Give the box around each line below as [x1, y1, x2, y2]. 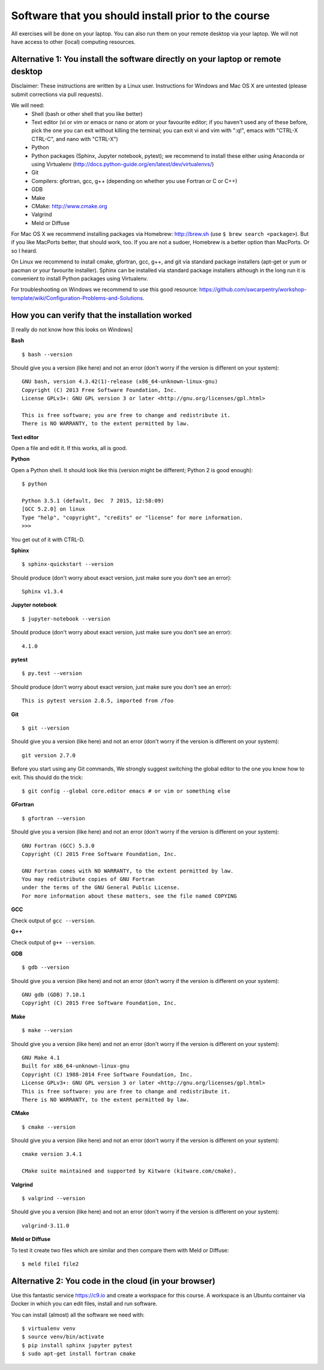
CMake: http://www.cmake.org [31, 202, 107, 209]
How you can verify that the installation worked [11, 310, 192, 320]
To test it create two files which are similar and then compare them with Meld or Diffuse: [11, 1246, 229, 1254]
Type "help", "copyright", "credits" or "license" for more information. [22, 514, 244, 521]
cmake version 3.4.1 [22, 1151, 82, 1158]
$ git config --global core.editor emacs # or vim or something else [22, 787, 231, 795]
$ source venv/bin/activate [22, 1333, 104, 1341]
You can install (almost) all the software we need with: [11, 1311, 145, 1318]
